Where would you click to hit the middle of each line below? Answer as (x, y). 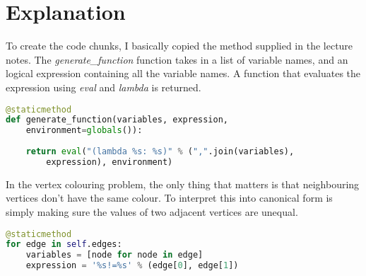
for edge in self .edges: (64, 245)
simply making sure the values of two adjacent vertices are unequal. (152, 211)
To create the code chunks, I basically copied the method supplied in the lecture (179, 46)
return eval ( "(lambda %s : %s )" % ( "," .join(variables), (160, 151)
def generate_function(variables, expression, (117, 120)
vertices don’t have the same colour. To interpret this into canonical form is (169, 198)
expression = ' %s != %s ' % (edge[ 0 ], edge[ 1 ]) (132, 266)
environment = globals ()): (84, 131)
